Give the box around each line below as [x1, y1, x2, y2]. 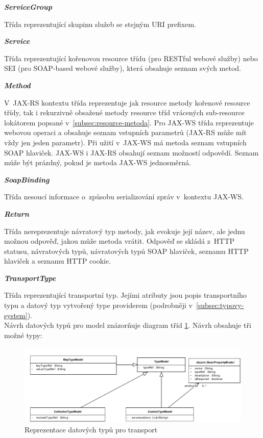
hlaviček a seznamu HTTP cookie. [4, 255, 111, 266]
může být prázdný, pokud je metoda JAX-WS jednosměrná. [4, 157, 191, 168]
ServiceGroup [4, 2, 53, 12]
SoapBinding [4, 174, 50, 185]
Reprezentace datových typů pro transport [25, 424, 158, 434]
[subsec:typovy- [196, 300, 244, 311]
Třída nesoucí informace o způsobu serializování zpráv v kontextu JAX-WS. [4, 191, 244, 202]
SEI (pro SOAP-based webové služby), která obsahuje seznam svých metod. [4, 63, 242, 73]
